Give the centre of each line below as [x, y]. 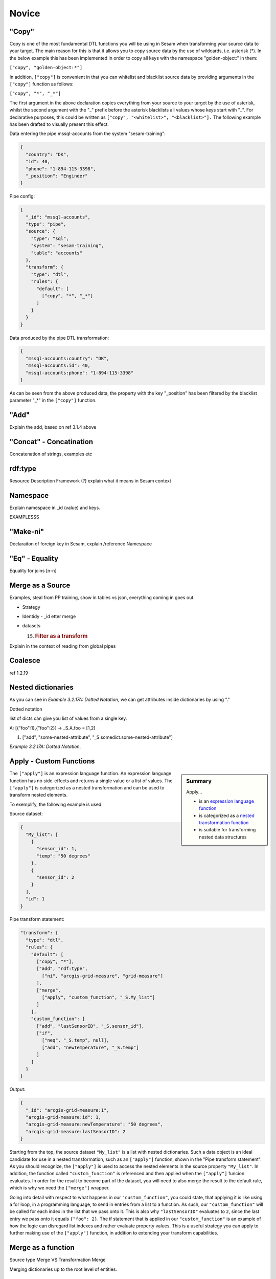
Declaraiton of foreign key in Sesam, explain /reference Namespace [81, 544]
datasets [31, 626]
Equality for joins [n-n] [33, 571]
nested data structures [223, 837]
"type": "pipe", [46, 224]
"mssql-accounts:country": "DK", [67, 358]
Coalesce [25, 661]
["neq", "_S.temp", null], [75, 1040]
